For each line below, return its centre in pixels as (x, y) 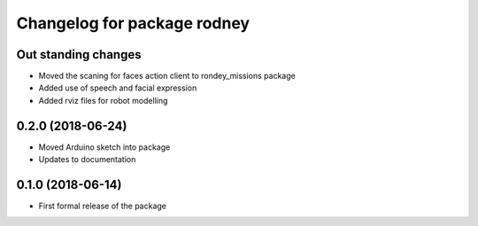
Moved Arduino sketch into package (104, 147)
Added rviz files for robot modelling (103, 100)
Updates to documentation (87, 160)
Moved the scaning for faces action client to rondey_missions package (167, 76)
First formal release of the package (103, 206)
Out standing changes (79, 55)
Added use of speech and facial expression (118, 88)
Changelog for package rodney (133, 23)
